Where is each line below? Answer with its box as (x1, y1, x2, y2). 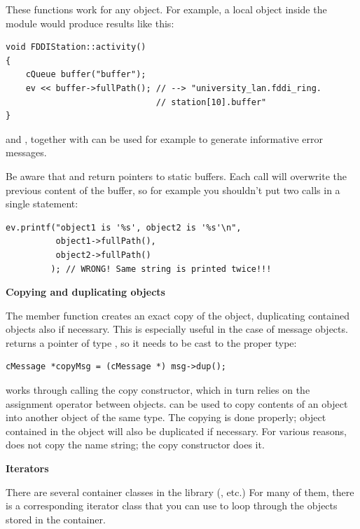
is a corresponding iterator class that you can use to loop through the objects (6, 498, 338, 513)
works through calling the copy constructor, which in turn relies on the (6, 383, 310, 397)
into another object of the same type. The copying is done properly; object (6, 410, 326, 425)
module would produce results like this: (6, 15, 174, 30)
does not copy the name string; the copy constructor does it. (6, 437, 265, 452)
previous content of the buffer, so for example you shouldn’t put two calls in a (6, 182, 340, 197)
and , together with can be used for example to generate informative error (6, 131, 324, 146)
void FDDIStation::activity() (6, 42, 146, 53)
